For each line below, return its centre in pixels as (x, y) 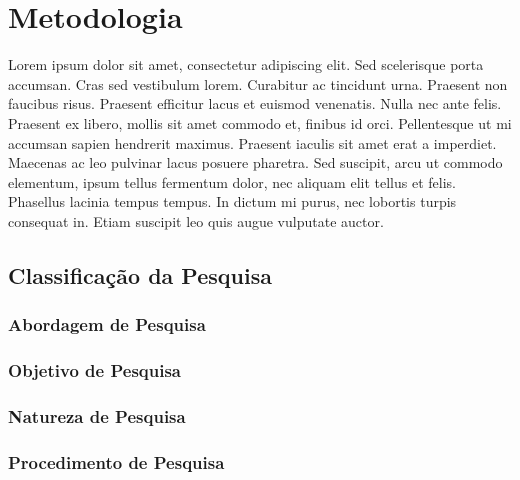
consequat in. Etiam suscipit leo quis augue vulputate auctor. (196, 220)
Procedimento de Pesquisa (116, 461)
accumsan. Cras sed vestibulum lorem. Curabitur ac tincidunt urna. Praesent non (258, 83)
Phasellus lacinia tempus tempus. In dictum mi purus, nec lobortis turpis (232, 201)
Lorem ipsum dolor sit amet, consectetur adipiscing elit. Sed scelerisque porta (246, 64)
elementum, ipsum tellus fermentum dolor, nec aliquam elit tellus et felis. (232, 181)
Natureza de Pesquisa (97, 415)
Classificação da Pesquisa (140, 274)
